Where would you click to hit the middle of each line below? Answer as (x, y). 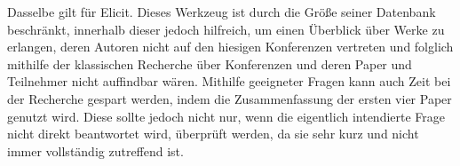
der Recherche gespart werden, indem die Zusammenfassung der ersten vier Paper (230, 98)
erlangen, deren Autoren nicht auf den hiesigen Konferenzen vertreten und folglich (230, 47)
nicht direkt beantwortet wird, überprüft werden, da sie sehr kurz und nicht (213, 134)
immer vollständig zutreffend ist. (95, 150)
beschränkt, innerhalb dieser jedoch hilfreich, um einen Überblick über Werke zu (226, 29)
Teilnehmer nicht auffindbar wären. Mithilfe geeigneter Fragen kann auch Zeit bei (229, 81)
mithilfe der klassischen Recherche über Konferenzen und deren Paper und (210, 63)
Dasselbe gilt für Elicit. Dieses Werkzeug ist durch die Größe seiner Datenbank (222, 12)
